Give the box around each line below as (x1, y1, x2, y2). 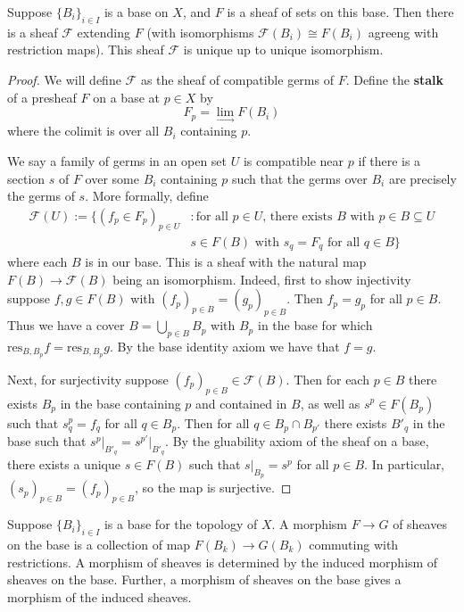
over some (85, 169, 139, 187)
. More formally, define (85, 186, 209, 205)
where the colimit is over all (7, 121, 160, 140)
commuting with (309, 534, 399, 553)
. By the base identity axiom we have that (109, 336, 340, 355)
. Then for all (177, 413, 250, 432)
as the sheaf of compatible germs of (140, 70, 334, 88)
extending (77, 22, 131, 41)
